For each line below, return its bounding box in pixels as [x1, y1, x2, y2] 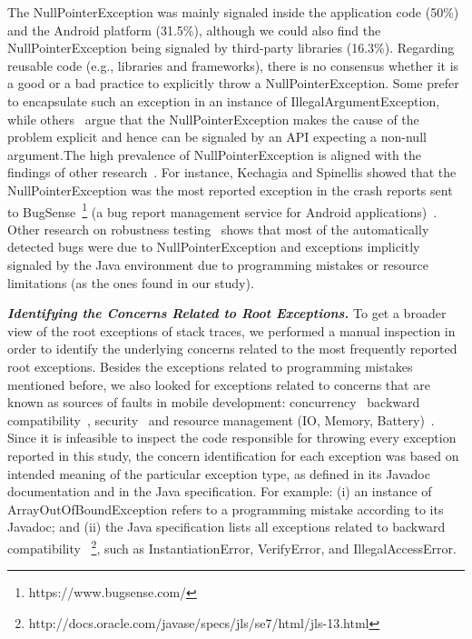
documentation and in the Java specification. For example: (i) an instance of [7, 482, 432, 501]
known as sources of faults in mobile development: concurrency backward [7, 393, 420, 412]
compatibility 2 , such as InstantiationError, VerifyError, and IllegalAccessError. [7, 535, 457, 557]
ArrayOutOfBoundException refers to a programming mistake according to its [7, 499, 444, 518]
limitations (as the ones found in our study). [7, 273, 254, 292]
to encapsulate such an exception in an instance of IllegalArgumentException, [7, 91, 440, 110]
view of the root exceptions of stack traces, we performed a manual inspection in [7, 321, 456, 340]
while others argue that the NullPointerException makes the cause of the [7, 109, 419, 128]
